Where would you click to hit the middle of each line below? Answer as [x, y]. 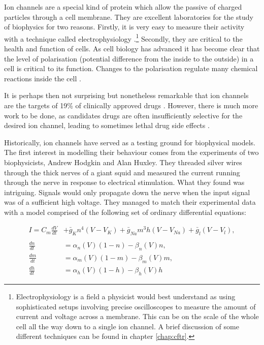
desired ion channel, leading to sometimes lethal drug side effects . [107, 125]
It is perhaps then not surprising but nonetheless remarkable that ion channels [126, 95]
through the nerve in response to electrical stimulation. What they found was [124, 182]
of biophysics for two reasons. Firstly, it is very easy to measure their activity [124, 27]
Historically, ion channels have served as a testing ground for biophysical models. [130, 142]
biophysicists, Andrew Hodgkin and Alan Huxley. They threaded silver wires [123, 162]
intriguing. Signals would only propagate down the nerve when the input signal [127, 192]
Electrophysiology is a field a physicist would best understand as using [126, 296]
